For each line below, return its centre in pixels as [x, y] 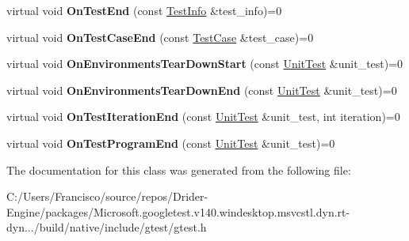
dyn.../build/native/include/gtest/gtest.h [107, 227]
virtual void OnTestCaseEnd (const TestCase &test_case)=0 [160, 37]
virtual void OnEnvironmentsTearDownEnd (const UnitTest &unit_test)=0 [202, 90]
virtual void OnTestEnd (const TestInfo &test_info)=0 [144, 10]
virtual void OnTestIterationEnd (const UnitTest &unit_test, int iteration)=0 [203, 117]
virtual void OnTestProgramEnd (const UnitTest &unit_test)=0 [171, 143]
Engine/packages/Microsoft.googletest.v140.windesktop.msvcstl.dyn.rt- [178, 211]
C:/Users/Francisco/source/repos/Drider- [107, 196]
